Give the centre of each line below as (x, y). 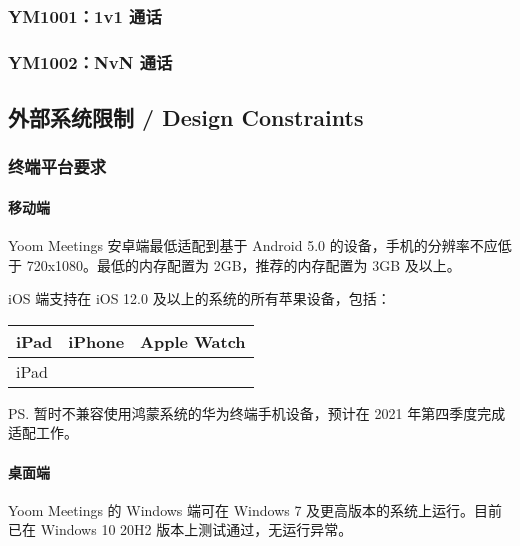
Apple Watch (193, 341)
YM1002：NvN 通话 (90, 61)
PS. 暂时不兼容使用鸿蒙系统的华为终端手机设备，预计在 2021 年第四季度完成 (257, 412)
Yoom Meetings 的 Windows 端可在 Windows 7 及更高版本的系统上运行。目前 (255, 509)
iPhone (96, 341)
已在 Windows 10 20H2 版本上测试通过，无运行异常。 (180, 529)
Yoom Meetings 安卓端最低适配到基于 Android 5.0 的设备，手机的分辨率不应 (253, 245)
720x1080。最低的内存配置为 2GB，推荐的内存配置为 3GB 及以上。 (243, 264)
